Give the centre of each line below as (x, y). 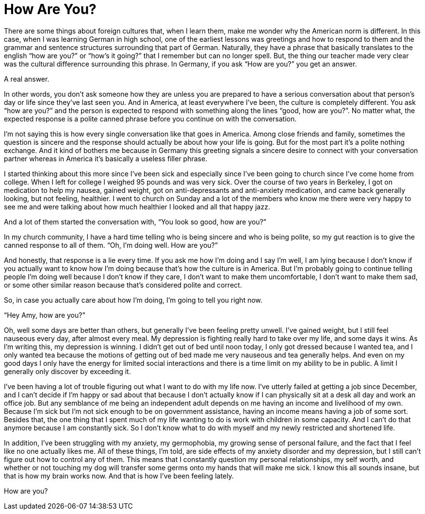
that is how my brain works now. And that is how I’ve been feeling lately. (119, 476)
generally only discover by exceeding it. (67, 371)
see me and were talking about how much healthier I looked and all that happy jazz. (137, 206)
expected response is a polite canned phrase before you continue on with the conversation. (150, 119)
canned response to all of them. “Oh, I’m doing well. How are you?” (111, 245)
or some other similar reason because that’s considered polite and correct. (123, 285)
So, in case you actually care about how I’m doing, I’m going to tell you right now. (133, 300)
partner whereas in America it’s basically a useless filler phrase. (106, 158)
